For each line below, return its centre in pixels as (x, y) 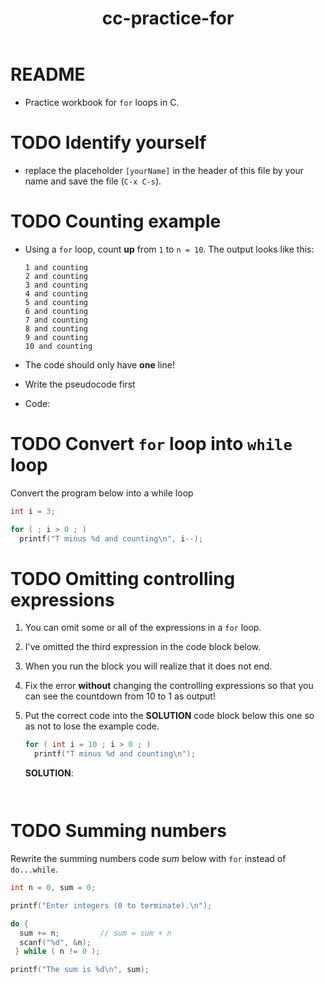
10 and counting (58, 346)
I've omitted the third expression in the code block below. (143, 647)
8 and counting (56, 328)
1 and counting (56, 267)
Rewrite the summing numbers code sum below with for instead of (148, 858)
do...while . (34, 869)
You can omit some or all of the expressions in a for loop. (143, 628)
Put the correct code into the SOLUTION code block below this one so (169, 716)
